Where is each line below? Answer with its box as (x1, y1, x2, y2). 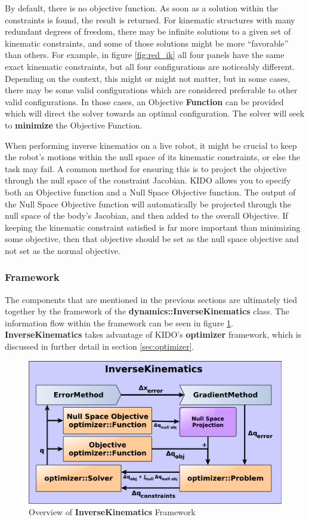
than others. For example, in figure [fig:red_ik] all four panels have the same (5, 48, 285, 61)
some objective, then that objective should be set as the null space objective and (5, 233, 299, 245)
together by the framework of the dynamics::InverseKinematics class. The (5, 305, 290, 317)
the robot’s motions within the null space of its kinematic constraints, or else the (5, 151, 300, 163)
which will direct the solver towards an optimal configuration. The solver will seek (5, 107, 305, 120)
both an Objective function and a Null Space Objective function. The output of (5, 185, 296, 198)
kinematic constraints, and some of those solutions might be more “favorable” (5, 36, 289, 49)
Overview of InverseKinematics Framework (29, 506, 196, 518)
